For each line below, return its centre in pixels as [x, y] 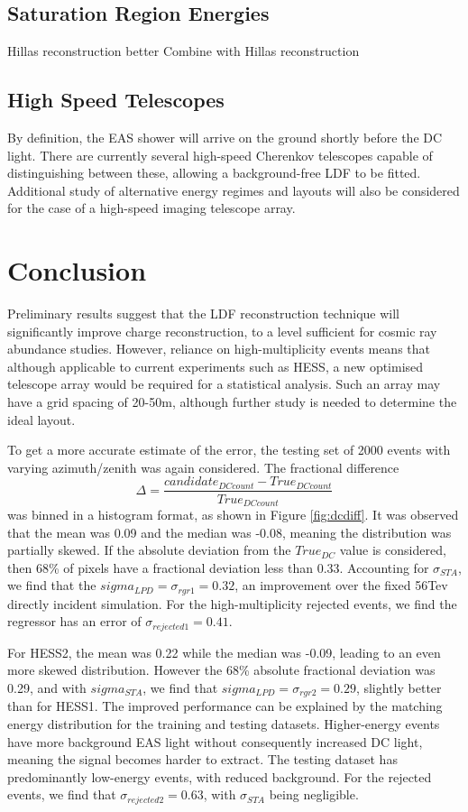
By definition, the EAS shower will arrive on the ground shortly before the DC [225, 137]
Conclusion [77, 270]
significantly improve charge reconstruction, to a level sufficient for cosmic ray [222, 331]
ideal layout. [41, 419]
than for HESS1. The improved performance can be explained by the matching [225, 706]
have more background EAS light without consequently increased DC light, [215, 741]
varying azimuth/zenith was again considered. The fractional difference [203, 467]
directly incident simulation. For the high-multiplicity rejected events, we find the [232, 603]
